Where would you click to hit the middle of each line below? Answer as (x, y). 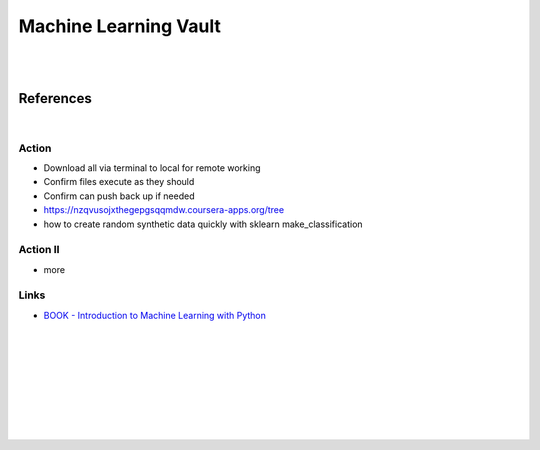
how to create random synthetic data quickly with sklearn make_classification (203, 224)
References (55, 98)
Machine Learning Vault (120, 26)
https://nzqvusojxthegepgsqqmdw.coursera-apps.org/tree (164, 210)
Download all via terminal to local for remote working (152, 167)
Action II (39, 250)
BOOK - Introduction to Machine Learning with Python (155, 315)
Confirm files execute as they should (119, 182)
